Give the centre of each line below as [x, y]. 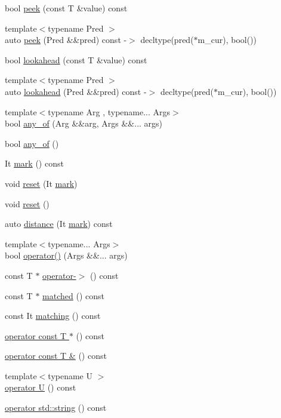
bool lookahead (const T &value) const [76, 59]
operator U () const [41, 387]
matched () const [73, 295]
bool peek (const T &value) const [66, 8]
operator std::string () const [56, 408]
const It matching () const [53, 316]
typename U [70, 375]
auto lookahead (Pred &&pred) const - [76, 91]
